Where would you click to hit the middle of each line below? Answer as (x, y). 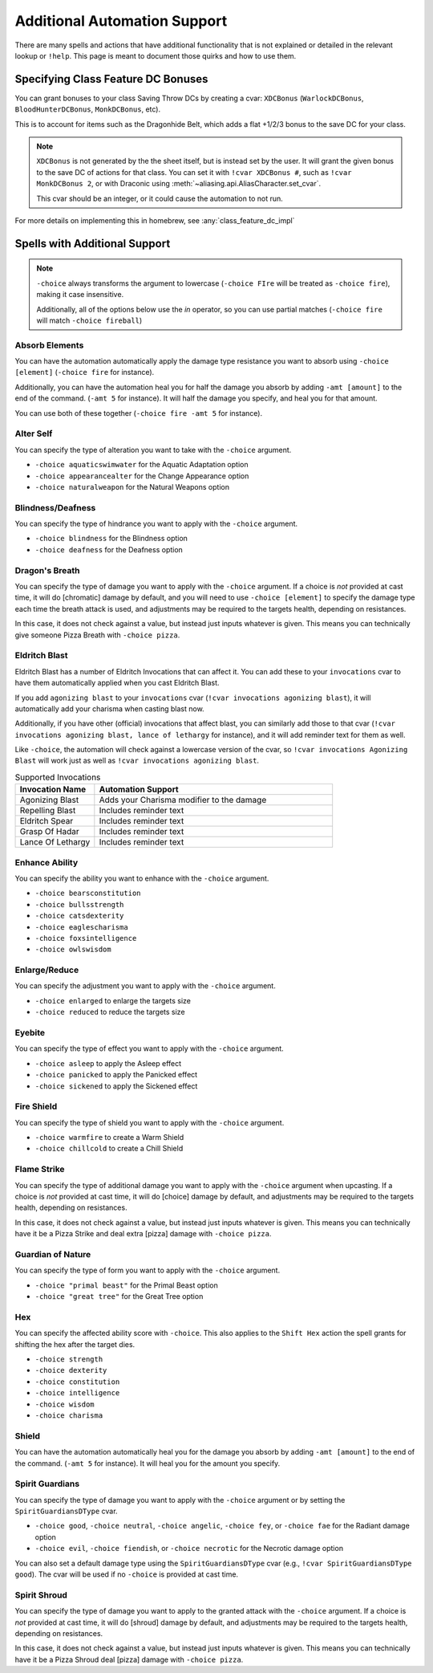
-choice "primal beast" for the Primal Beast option (126, 1285)
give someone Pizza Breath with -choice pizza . (97, 635)
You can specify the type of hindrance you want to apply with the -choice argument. (156, 524)
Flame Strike (40, 1170)
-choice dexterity (71, 1370)
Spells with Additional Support (93, 244)
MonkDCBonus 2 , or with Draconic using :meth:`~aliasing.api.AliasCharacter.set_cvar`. (178, 184)
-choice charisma (69, 1415)
